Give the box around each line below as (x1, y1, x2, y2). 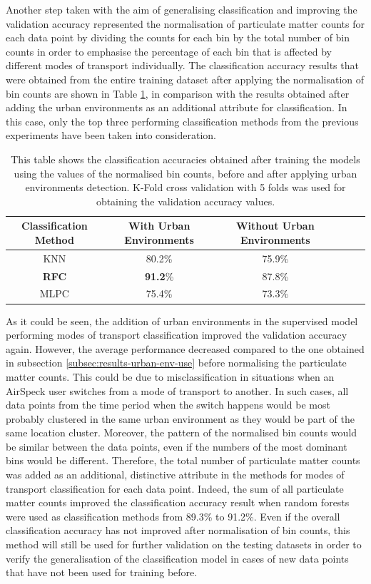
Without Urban (235, 218, 315, 233)
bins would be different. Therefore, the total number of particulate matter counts (6, 453, 360, 468)
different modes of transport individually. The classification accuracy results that (6, 58, 359, 73)
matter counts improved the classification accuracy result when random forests (6, 495, 350, 510)
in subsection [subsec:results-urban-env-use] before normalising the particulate (6, 355, 347, 370)
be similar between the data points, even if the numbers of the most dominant (6, 439, 347, 454)
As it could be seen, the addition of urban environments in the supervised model (6, 313, 358, 328)
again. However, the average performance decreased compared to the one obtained (6, 341, 365, 356)
